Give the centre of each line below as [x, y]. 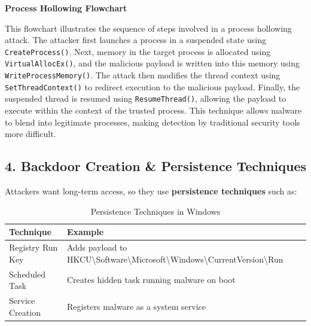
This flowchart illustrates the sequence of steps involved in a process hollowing [148, 28]
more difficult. [31, 134]
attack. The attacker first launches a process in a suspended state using [136, 40]
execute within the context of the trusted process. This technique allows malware [153, 110]
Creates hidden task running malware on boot [151, 280]
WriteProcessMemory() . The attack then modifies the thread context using [143, 75]
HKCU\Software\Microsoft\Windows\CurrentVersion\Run [175, 259]
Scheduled [28, 274]
